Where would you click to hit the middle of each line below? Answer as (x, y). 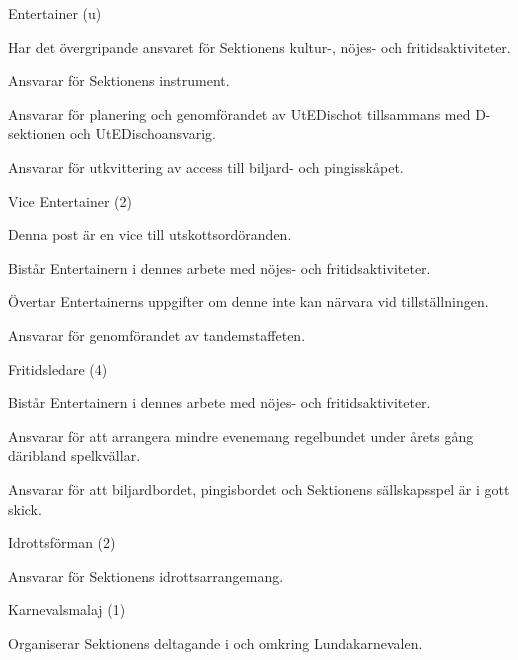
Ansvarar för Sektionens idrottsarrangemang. (146, 575)
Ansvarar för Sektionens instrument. (119, 80)
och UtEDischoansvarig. (142, 133)
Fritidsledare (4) (58, 368)
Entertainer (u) (55, 13)
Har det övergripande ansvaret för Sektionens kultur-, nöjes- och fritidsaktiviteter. (259, 46)
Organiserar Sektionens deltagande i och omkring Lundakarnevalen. (215, 642)
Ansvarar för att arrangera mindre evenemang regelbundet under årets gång (241, 435)
